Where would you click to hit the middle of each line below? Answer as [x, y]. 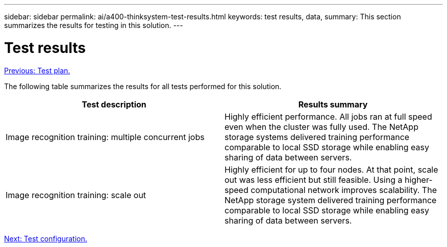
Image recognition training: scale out [76, 195]
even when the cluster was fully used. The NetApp [321, 127]
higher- [418, 180]
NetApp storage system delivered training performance [331, 200]
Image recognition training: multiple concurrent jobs [105, 137]
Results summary [333, 104]
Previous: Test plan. [37, 70]
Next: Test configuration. [46, 238]
